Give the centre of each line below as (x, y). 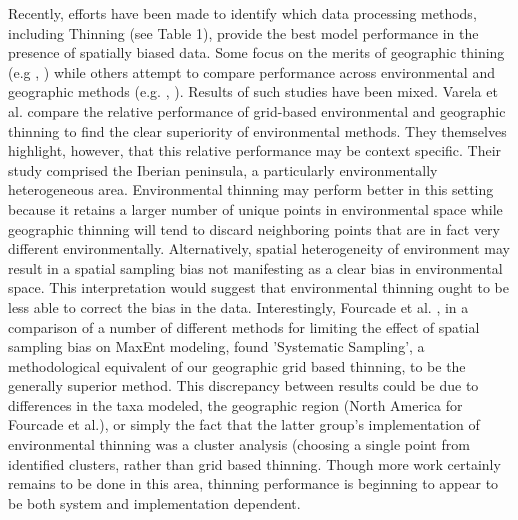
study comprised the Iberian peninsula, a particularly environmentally (223, 169)
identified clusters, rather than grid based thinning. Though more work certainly (254, 463)
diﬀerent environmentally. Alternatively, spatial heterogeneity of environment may (259, 248)
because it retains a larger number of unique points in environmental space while (255, 208)
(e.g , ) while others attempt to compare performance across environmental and (251, 71)
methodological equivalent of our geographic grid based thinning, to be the (237, 365)
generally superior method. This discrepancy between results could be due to (243, 385)
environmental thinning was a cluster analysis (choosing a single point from (239, 444)
